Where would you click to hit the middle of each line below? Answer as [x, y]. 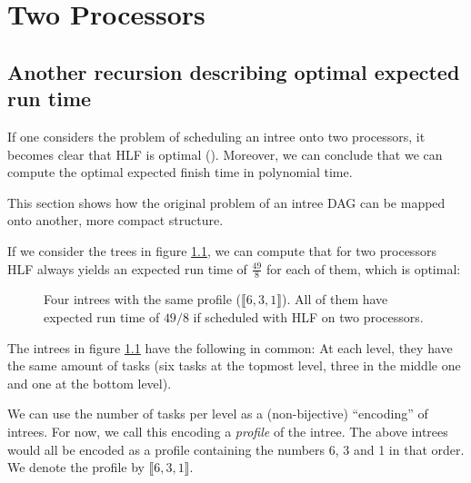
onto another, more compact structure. [115, 220]
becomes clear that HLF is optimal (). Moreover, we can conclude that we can [225, 154]
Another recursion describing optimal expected [234, 71]
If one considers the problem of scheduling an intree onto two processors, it [216, 136]
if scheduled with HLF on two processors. [308, 316]
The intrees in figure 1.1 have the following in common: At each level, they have [230, 347]
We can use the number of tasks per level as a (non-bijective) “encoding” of [218, 414]
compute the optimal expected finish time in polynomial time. [180, 172]
